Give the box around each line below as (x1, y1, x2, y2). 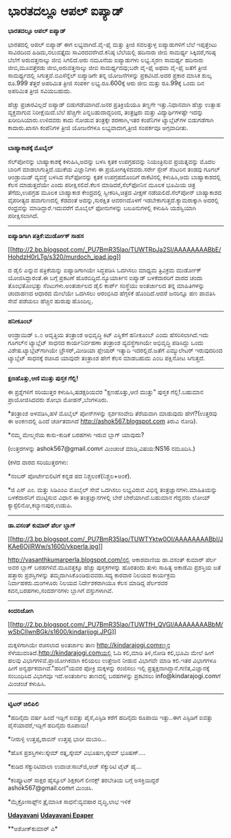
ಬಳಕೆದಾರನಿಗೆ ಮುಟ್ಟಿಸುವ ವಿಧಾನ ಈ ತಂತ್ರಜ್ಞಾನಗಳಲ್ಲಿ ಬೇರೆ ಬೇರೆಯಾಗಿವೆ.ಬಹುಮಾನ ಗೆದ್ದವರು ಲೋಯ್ (8, 493, 211, 501)
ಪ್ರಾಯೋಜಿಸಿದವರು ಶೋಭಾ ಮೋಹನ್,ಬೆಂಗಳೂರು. (8, 395, 108, 404)
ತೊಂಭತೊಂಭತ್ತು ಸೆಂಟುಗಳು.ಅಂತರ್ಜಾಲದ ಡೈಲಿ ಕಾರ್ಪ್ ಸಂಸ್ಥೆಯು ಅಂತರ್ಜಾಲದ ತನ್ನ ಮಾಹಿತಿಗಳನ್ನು (8, 281, 205, 290)
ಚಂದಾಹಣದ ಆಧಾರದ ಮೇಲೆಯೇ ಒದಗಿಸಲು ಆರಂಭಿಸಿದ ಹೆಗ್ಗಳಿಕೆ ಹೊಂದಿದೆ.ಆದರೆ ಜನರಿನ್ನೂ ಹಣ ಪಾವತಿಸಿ (8, 289, 216, 297)
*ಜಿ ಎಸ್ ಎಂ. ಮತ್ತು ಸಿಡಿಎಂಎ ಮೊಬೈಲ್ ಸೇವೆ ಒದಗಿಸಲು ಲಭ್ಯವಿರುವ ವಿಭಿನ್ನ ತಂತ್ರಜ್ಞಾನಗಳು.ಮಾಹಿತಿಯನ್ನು (8, 485, 218, 493)
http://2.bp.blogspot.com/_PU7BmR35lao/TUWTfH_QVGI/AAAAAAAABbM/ (12, 620, 223, 628)
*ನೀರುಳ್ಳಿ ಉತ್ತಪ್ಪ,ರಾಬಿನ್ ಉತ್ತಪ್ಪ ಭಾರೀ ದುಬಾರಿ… (8, 734, 107, 743)
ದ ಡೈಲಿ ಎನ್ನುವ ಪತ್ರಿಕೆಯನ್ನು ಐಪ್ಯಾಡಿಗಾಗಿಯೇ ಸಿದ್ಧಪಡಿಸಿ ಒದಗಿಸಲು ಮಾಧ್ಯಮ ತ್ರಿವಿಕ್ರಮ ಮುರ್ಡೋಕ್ (8, 266, 202, 274)
